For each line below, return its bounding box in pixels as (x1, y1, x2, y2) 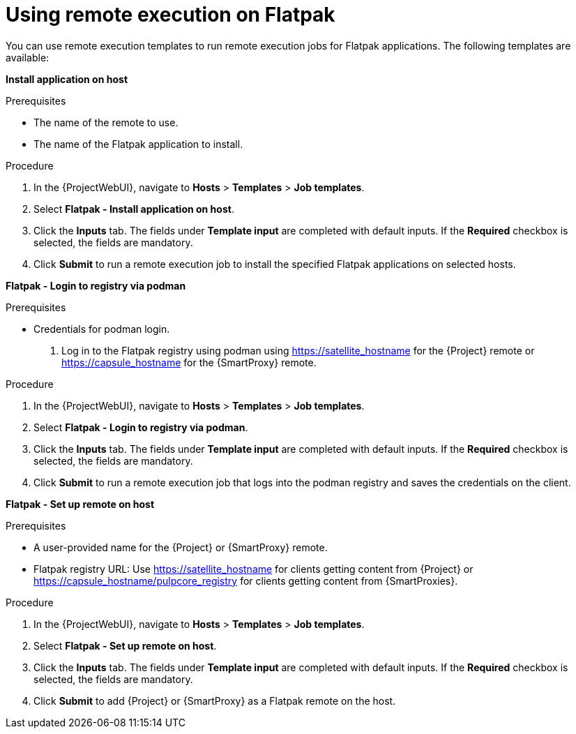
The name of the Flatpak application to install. (33, 137, 243, 150)
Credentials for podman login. (33, 322, 170, 335)
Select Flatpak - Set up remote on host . (33, 639, 217, 652)
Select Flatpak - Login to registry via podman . (33, 421, 248, 433)
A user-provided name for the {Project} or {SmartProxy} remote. (33, 541, 328, 553)
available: (6, 51, 50, 63)
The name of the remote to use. (33, 116, 179, 128)
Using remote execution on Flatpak (6, 3, 335, 27)
